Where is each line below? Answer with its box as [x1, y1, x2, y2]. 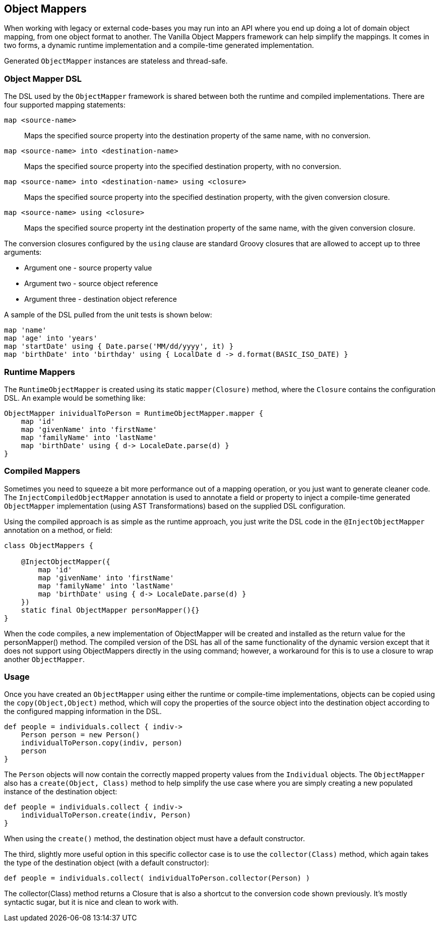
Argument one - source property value [24, 263, 152, 273]
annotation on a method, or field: [4, 525, 112, 534]
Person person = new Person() [21, 731, 140, 739]
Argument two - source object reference [24, 279, 158, 288]
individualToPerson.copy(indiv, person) [21, 739, 183, 747]
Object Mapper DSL [4, 73, 82, 84]
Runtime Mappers [4, 366, 76, 377]
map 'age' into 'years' [4, 334, 98, 343]
